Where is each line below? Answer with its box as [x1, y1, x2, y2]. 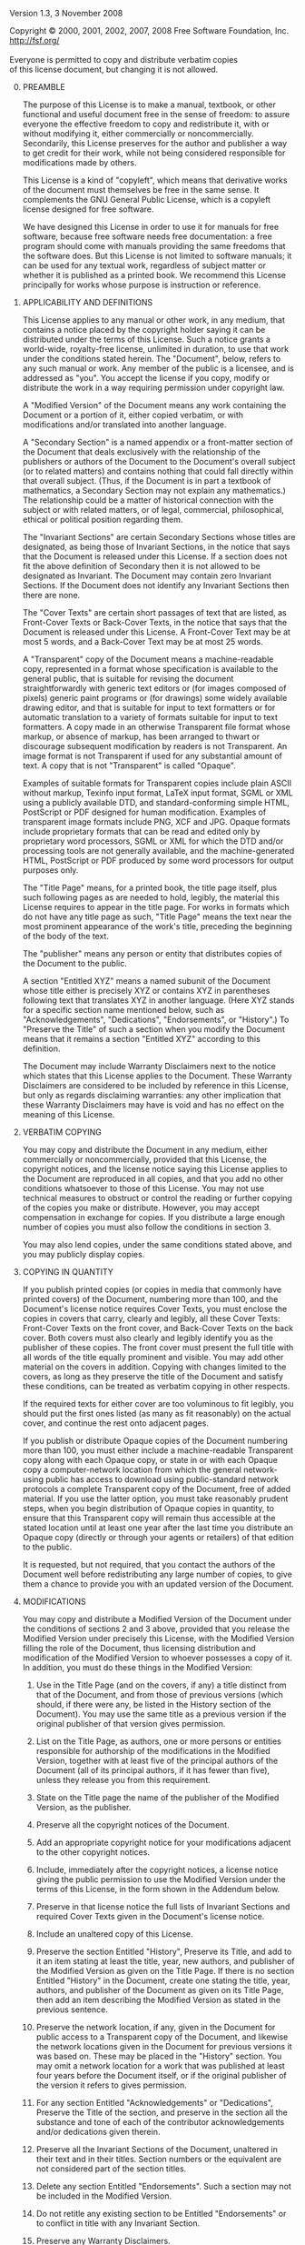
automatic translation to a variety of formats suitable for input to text [22, 712, 279, 722]
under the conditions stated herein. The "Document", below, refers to [22, 354, 281, 364]
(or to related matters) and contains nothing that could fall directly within [22, 466, 293, 476]
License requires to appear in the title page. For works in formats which [22, 902, 290, 912]
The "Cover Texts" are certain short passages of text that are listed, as [22, 607, 288, 617]
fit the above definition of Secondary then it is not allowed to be [22, 561, 261, 571]
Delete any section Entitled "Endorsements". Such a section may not [35, 2181, 292, 2191]
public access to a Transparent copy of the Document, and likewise [35, 2031, 289, 2042]
